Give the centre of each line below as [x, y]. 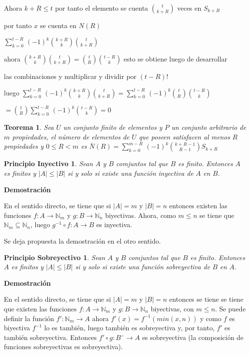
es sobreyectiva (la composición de [193, 337]
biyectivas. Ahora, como [140, 215]
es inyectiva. [114, 224]
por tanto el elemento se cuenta [102, 8]
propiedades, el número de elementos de [71, 136]
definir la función [29, 318]
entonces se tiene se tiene [206, 299]
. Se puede [230, 308]
